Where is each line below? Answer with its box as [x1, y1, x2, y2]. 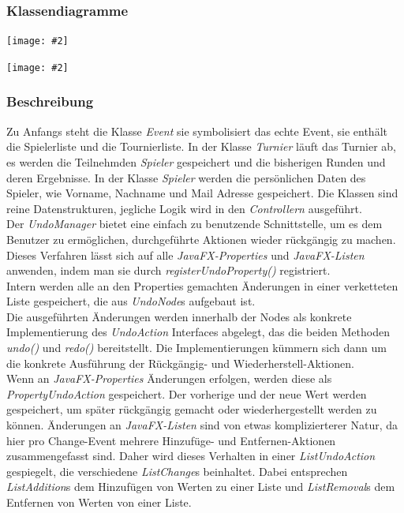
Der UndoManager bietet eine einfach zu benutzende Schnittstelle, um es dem [6, 215, 383, 232]
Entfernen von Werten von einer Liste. [6, 494, 192, 510]
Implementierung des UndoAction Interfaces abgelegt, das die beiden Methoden [6, 324, 390, 340]
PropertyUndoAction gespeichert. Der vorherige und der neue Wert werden [6, 385, 367, 402]
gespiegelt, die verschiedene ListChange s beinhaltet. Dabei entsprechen [6, 462, 348, 479]
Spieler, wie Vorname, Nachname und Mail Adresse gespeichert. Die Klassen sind [6, 185, 398, 201]
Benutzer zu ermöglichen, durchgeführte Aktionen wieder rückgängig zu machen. [6, 230, 396, 247]
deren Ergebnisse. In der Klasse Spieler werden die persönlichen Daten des [6, 169, 366, 185]
